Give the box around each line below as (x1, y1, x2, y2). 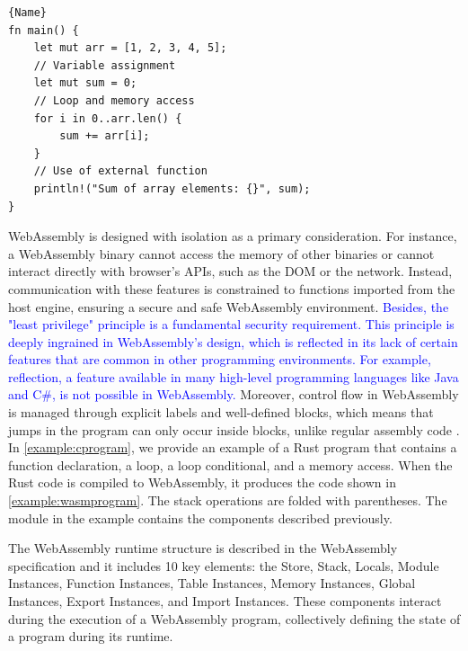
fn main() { (8, 23, 79, 37)
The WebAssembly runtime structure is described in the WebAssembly (8, 539, 398, 557)
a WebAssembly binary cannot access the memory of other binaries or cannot (8, 244, 435, 263)
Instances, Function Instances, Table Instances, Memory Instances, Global (8, 574, 416, 593)
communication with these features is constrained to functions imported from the (8, 279, 455, 298)
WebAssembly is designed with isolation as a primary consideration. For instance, (8, 227, 457, 245)
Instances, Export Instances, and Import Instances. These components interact (8, 592, 442, 610)
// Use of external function (33, 165, 208, 178)
